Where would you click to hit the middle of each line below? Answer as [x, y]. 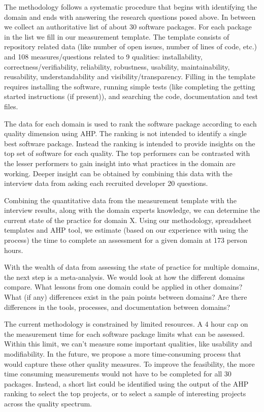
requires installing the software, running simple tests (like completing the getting [130, 86]
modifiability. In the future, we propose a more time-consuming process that [123, 354]
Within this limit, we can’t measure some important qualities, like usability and [128, 344]
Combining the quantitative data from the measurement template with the [120, 200]
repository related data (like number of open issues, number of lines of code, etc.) [130, 46]
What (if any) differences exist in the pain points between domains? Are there [126, 297]
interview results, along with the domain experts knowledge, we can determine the [132, 210]
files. [11, 106]
